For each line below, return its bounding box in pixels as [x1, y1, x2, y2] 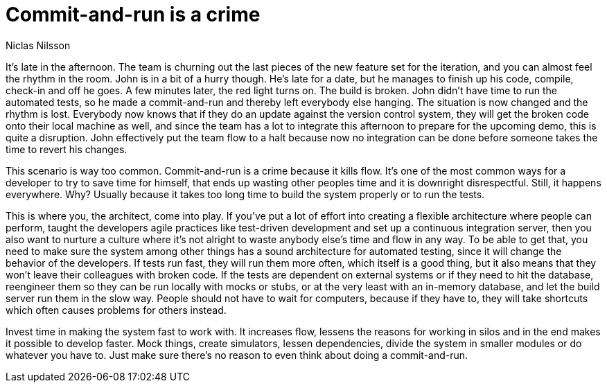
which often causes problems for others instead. [6, 303, 227, 316]
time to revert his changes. [6, 143, 127, 155]
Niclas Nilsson [6, 39, 71, 51]
